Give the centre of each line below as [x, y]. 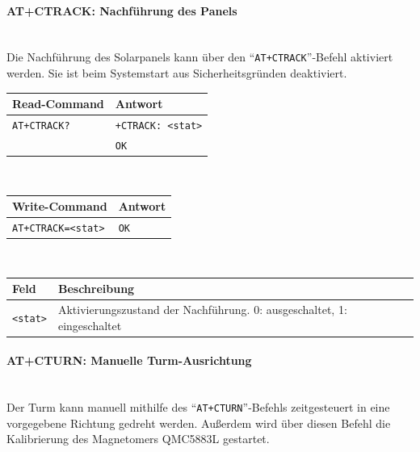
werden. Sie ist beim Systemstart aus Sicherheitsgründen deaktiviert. [177, 73]
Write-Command [60, 206]
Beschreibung [96, 289]
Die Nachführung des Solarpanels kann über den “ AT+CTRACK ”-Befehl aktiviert [200, 57]
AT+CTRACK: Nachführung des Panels [122, 10]
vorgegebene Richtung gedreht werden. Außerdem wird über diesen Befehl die [199, 423]
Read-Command [58, 104]
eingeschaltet [90, 325]
